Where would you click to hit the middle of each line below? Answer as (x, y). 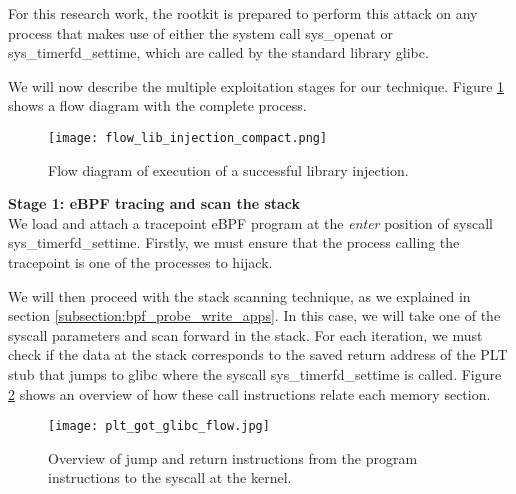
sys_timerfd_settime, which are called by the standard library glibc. (218, 52)
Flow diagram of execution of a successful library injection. (228, 169)
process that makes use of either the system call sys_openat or (200, 32)
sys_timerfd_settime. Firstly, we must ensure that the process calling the (234, 242)
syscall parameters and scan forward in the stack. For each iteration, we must (245, 334)
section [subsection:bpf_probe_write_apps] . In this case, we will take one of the (254, 315)
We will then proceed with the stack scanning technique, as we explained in (239, 295)
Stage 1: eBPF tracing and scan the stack (154, 203)
